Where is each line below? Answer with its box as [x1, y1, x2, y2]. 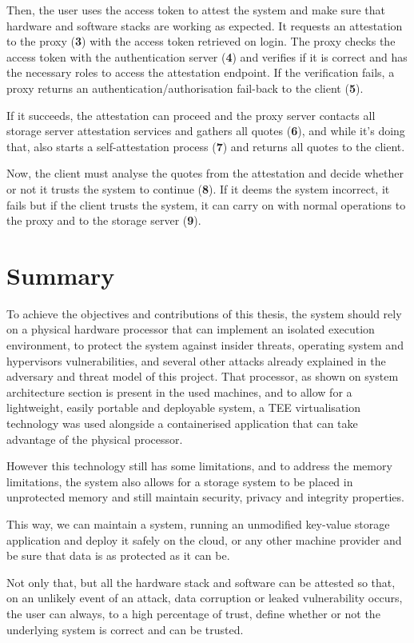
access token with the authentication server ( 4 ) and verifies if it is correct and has [6, 48, 408, 65]
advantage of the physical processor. [6, 430, 183, 447]
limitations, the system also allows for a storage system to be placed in [6, 473, 353, 489]
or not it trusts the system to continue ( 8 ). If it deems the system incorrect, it [6, 180, 390, 197]
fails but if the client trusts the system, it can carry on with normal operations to [6, 196, 406, 213]
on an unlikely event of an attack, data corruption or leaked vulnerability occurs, [6, 589, 403, 606]
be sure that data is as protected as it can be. [6, 547, 230, 564]
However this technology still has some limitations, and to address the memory [6, 457, 392, 474]
